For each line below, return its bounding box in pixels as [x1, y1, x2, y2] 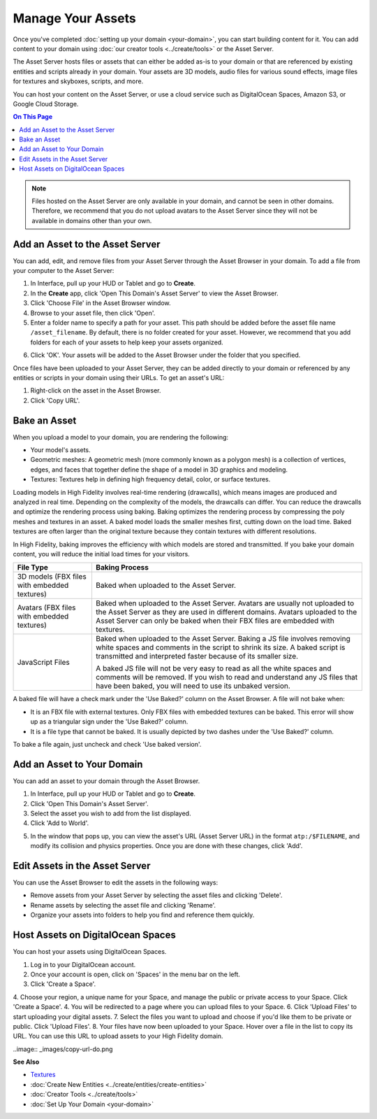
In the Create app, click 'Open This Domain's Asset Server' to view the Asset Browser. [30, 289, 279, 297]
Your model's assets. [30, 446, 91, 454]
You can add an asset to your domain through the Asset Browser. [13, 777, 200, 785]
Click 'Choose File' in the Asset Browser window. [30, 299, 171, 307]
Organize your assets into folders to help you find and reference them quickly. [30, 910, 255, 920]
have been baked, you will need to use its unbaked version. [95, 681, 291, 691]
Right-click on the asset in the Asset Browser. [30, 386, 161, 395]
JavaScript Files [17, 658, 70, 668]
